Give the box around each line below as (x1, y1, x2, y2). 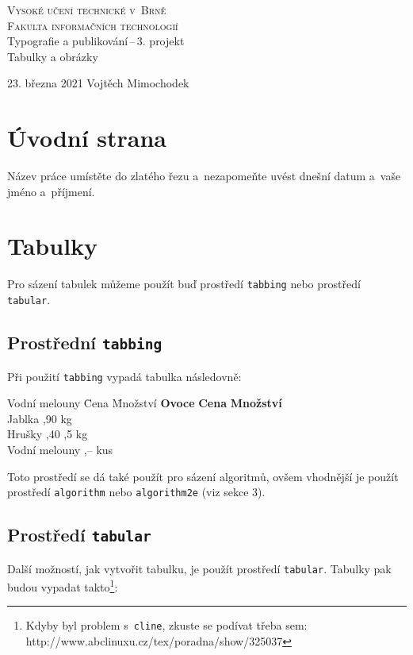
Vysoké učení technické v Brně (7, 2, 166, 17)
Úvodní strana (7, 121, 167, 154)
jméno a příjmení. (7, 183, 95, 199)
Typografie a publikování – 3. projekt (7, 33, 185, 49)
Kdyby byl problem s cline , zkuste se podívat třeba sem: (25, 617, 308, 634)
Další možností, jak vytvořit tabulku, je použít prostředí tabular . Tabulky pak (7, 560, 392, 576)
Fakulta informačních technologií (7, 17, 178, 33)
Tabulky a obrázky (7, 48, 98, 64)
